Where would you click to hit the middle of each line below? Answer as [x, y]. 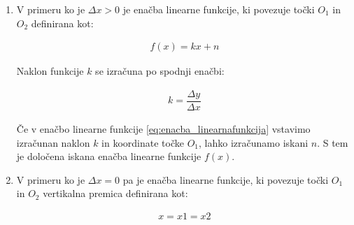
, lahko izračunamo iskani [254, 142]
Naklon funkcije [50, 71]
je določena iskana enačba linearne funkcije [109, 156]
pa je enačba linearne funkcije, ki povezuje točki [226, 179]
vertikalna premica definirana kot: [115, 193]
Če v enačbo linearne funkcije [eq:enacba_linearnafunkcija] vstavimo [163, 128]
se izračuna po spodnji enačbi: [160, 71]
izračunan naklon [53, 142]
